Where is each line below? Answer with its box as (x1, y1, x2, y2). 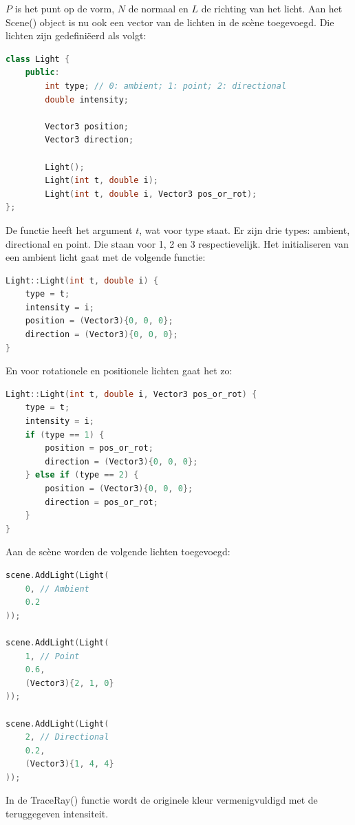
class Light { (6, 54, 70, 64)
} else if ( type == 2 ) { (25, 470, 139, 480)
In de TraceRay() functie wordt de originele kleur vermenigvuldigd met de (6, 793, 318, 807)
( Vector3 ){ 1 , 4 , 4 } (25, 759, 114, 769)
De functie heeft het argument (6, 222, 133, 237)
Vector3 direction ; (45, 135, 134, 145)
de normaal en (128, 1, 189, 15)
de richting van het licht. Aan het (201, 1, 343, 15)
